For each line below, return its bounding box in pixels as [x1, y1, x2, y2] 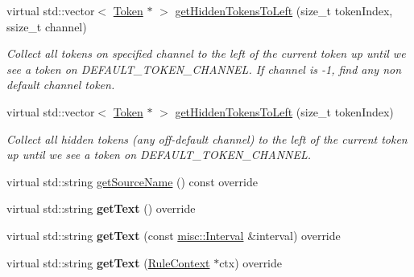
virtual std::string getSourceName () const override [6, 173, 258, 189]
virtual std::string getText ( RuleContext [6, 254, 210, 271]
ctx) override [219, 254, 283, 271]
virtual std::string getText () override [6, 200, 196, 217]
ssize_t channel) [6, 18, 87, 35]
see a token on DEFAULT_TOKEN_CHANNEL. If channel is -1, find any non [6, 60, 402, 77]
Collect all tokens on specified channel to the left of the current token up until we [6, 45, 406, 62]
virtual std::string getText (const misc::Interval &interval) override [6, 226, 341, 243]
